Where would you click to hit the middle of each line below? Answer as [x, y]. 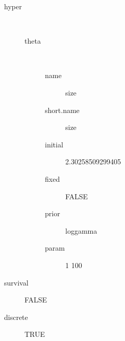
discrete [16, 317]
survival [16, 282]
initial [54, 144]
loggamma [81, 230]
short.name [62, 110]
